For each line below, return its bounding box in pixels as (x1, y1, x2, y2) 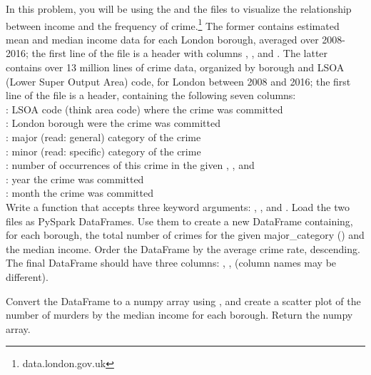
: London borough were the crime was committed (6, 115, 220, 130)
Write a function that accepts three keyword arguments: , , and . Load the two (6, 199, 350, 214)
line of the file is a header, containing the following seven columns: (6, 88, 296, 103)
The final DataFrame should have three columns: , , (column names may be (6, 255, 337, 270)
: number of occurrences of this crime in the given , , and (6, 158, 255, 173)
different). (6, 269, 49, 284)
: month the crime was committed (6, 185, 153, 200)
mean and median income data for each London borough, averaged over (6, 31, 319, 46)
